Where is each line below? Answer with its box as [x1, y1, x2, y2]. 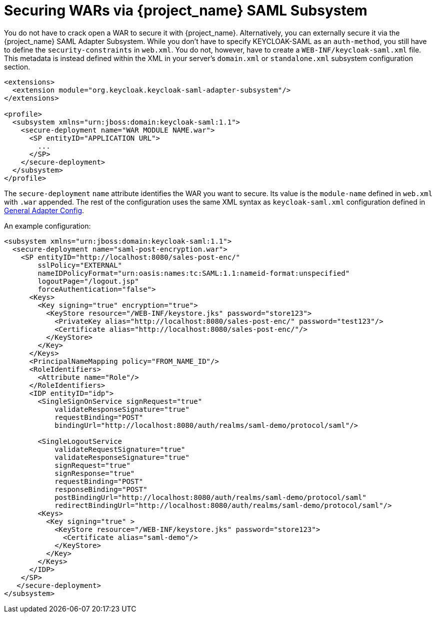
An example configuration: [4, 221, 91, 230]
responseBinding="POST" [54, 485, 147, 493]
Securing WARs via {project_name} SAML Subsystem [4, 2, 367, 19]
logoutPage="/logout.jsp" [37, 277, 139, 285]
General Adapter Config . [4, 206, 84, 215]
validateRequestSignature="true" [54, 445, 185, 453]
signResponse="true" [54, 469, 135, 477]
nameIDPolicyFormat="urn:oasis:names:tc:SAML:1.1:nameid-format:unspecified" [37, 269, 350, 277]
